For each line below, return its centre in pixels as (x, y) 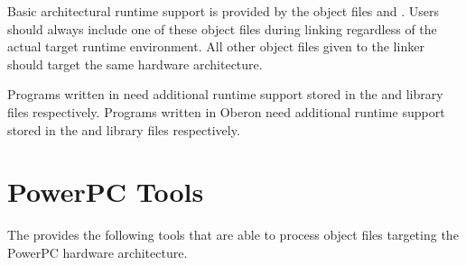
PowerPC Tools (106, 192)
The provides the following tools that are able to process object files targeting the (233, 235)
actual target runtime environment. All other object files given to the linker (216, 46)
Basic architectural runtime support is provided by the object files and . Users (224, 11)
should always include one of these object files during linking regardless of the (222, 28)
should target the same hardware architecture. (135, 64)
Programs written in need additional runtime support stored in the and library (225, 94)
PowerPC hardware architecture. (98, 252)
